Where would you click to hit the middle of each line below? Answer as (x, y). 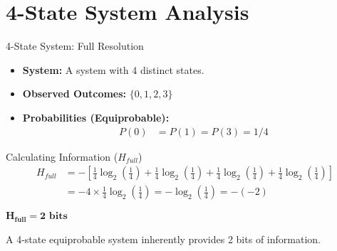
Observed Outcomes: (74, 94)
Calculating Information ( (62, 156)
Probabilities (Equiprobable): (96, 117)
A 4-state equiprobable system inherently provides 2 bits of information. (163, 239)
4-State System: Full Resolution (75, 46)
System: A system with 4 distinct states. (113, 69)
